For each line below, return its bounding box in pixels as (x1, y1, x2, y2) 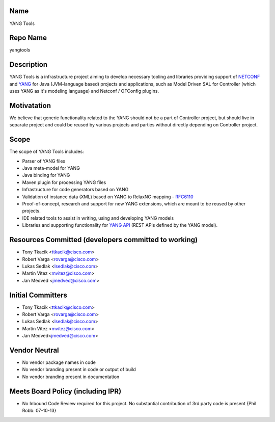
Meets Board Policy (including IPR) (9, 387, 122, 395)
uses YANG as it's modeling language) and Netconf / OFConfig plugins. (9, 88, 159, 94)
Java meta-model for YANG (22, 165, 80, 171)
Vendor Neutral (9, 346, 60, 354)
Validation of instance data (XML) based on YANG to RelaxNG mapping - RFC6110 (22, 194, 194, 200)
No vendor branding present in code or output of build (22, 366, 136, 373)
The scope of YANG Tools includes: (9, 148, 84, 155)
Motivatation (9, 101, 51, 110)
